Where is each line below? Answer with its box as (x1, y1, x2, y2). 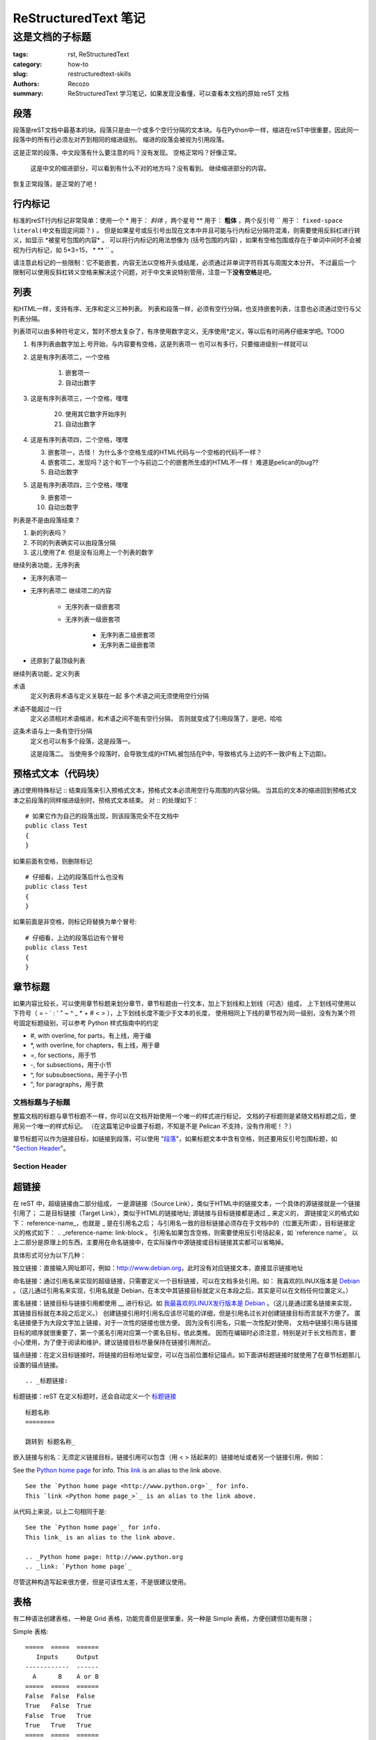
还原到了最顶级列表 (30, 656, 86, 665)
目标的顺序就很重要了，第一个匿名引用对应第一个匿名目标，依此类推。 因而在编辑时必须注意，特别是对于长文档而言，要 (13, 1328, 357, 1336)
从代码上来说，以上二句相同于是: (13, 1507, 107, 1515)
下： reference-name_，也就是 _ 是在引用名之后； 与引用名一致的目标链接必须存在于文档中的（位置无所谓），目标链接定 (13, 1219, 356, 1227)
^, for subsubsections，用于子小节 (30, 1070, 128, 1079)
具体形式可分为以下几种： (13, 1251, 86, 1259)
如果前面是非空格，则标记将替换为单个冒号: (13, 917, 137, 926)
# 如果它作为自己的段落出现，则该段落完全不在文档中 (25, 812, 179, 820)
